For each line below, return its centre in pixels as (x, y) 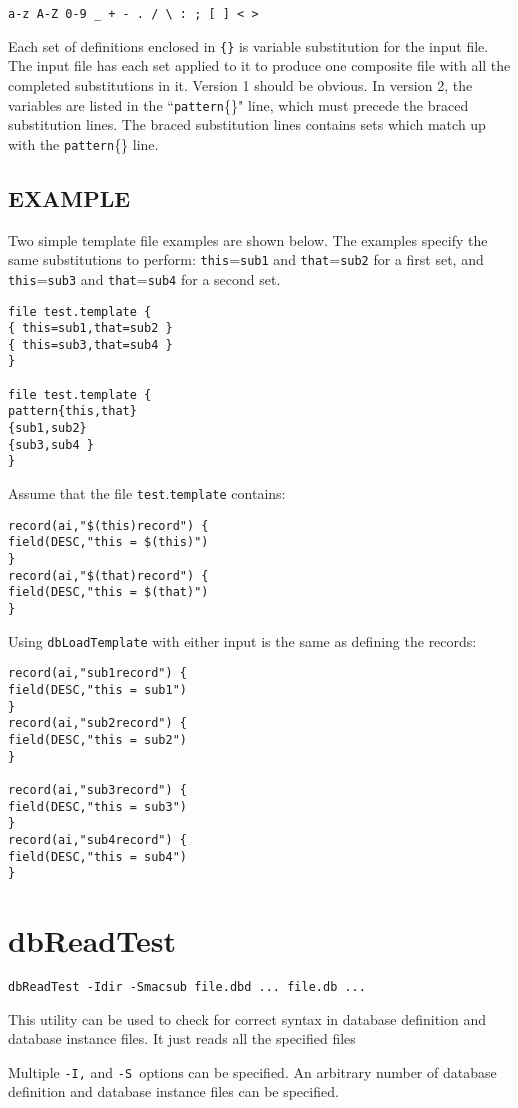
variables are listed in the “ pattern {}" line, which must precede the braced (238, 104)
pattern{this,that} (72, 411)
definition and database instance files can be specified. (173, 1091)
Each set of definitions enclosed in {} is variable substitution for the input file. (248, 45)
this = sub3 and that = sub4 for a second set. (144, 278)
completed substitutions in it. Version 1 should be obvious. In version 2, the (240, 84)
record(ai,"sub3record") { (97, 789)
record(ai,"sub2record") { (97, 723)
